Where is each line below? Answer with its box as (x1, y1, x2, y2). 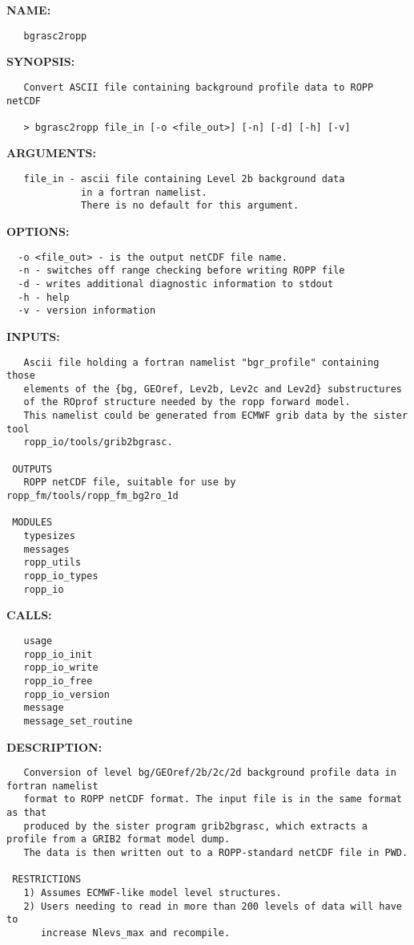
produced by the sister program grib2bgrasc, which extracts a (23, 820, 368, 832)
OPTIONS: (6, 223, 70, 240)
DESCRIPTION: (6, 738, 102, 755)
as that (6, 807, 47, 819)
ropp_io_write (23, 662, 98, 674)
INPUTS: (6, 327, 60, 344)
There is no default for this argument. (81, 200, 299, 212)
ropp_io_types (23, 570, 98, 582)
